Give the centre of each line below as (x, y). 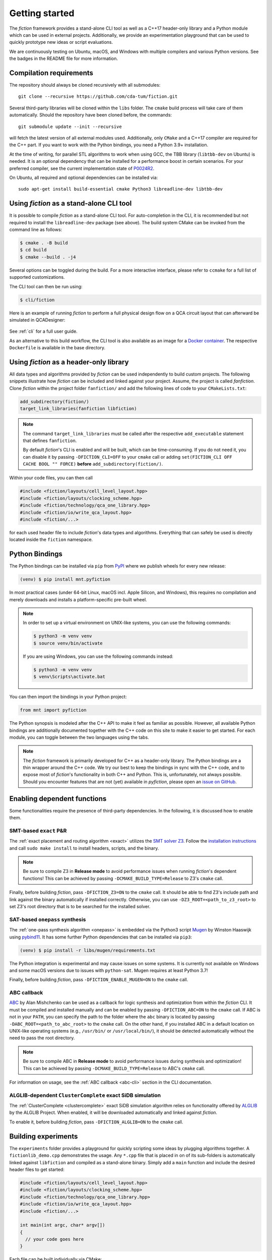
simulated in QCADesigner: (37, 320)
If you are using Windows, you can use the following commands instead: (98, 656)
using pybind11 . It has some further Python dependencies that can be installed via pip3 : (101, 937)
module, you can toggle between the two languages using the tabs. (79, 737)
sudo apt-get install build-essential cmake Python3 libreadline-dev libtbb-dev (121, 189)
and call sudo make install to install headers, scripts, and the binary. (84, 848)
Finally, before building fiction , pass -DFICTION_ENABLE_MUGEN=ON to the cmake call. (99, 980)
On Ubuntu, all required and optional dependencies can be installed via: (84, 177)
